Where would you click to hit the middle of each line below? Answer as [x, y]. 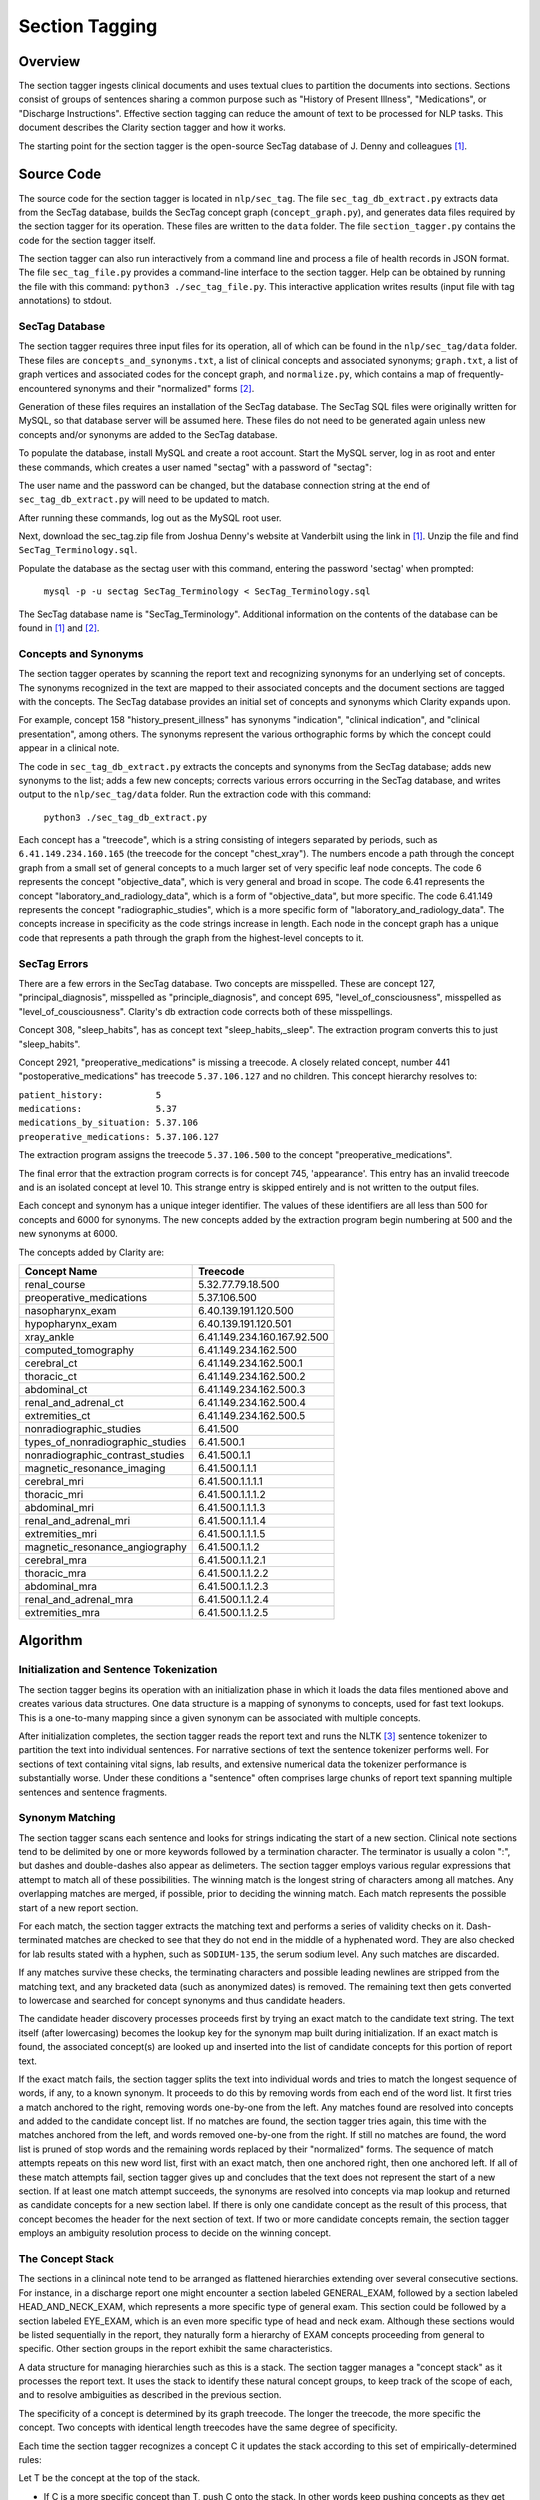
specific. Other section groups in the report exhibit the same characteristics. [175, 2349]
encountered [45, 388]
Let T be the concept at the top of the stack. [109, 2478]
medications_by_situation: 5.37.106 [108, 1123]
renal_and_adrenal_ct [74, 1402]
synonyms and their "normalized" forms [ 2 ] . [164, 388]
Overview [49, 61]
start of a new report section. [78, 1907]
